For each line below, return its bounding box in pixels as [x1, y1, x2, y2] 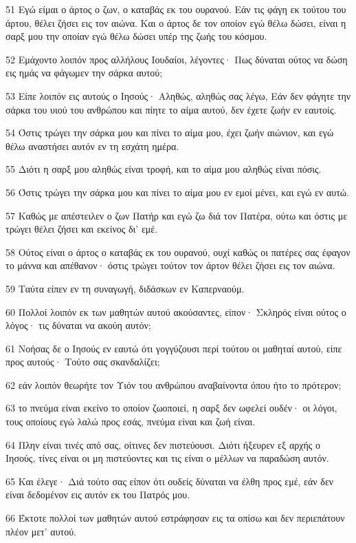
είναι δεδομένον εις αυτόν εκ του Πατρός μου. [5, 487, 190, 502]
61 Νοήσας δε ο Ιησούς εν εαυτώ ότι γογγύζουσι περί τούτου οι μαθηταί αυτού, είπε [5, 341, 342, 355]
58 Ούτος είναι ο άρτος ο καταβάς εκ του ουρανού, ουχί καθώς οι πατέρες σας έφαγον [5, 244, 351, 259]
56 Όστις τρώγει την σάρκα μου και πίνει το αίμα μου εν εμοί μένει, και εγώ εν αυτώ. [5, 184, 349, 199]
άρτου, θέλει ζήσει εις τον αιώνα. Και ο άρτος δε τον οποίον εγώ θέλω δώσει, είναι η [5, 15, 346, 30]
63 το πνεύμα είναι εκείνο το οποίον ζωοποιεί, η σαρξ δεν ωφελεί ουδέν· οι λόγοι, [5, 401, 337, 415]
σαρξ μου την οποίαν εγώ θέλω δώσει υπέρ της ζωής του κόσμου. [5, 29, 267, 43]
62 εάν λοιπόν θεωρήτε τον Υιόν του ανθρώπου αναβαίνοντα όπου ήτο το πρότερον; [5, 377, 342, 392]
